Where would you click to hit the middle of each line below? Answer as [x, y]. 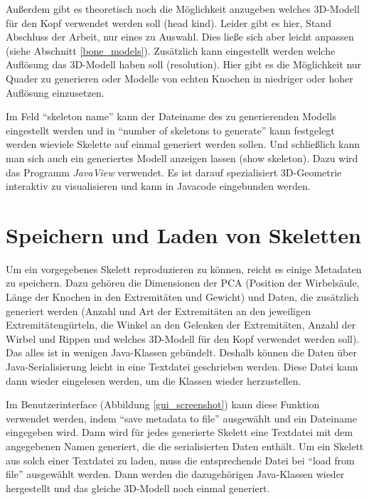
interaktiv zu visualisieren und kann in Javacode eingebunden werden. [158, 186]
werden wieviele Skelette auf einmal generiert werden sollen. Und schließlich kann [183, 144]
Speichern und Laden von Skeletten [183, 234]
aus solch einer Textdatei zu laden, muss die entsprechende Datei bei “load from [180, 460]
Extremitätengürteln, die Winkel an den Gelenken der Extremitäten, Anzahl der [181, 325]
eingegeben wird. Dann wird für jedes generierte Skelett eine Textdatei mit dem [180, 432]
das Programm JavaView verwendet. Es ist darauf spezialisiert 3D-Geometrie [174, 172]
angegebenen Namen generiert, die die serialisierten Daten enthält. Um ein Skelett [185, 446]
